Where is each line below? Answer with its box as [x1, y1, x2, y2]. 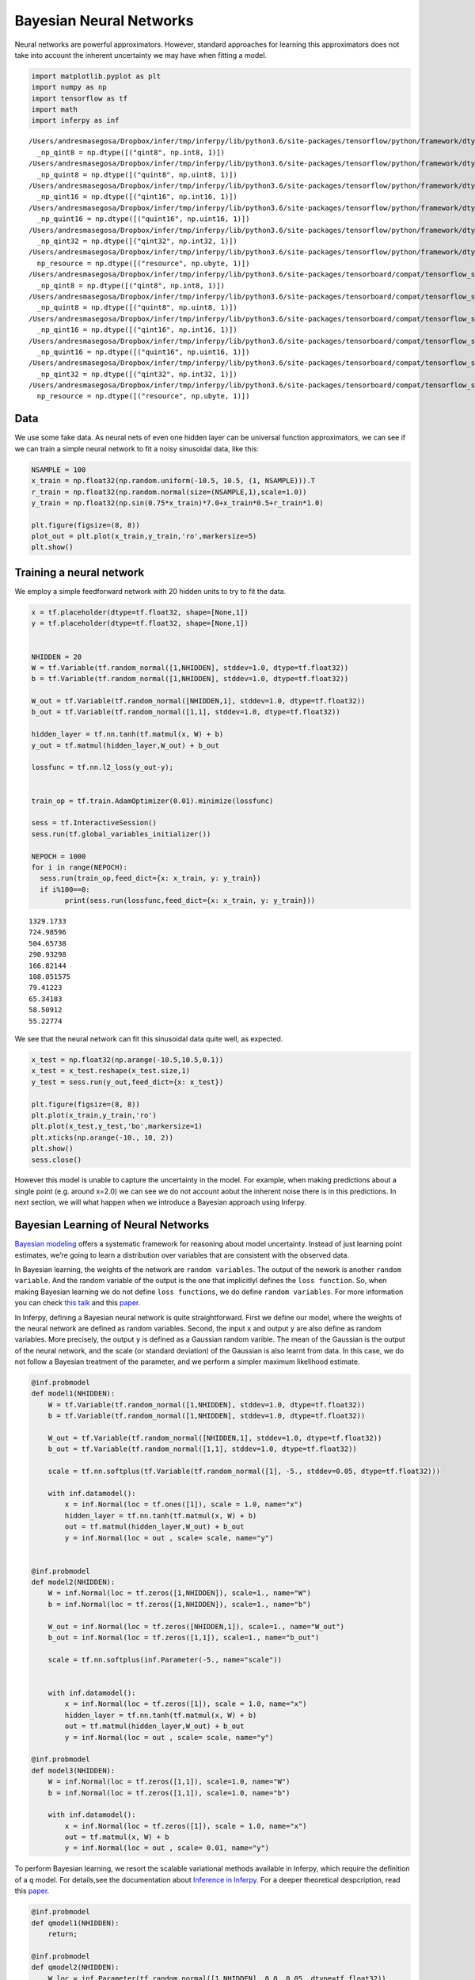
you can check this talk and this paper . [14, 1298, 141, 1308]
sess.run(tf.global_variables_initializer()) [31, 829, 211, 839]
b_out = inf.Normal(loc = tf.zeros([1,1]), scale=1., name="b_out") [47, 1633, 320, 1643]
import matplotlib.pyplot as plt [31, 71, 161, 81]
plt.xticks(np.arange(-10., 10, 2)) [31, 1133, 174, 1142]
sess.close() [31, 1155, 82, 1164]
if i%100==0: [40, 885, 90, 894]
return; [47, 1929, 78, 1938]
